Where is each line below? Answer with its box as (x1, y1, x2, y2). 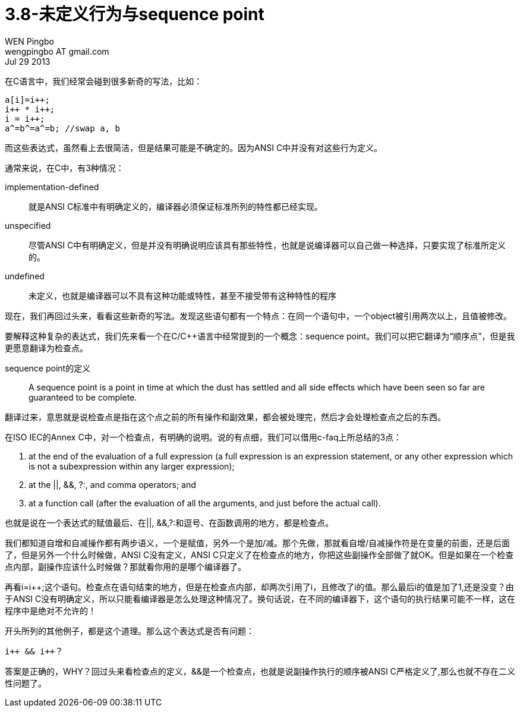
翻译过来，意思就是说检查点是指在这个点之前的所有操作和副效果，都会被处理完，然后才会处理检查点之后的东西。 (5, 411, 446, 422)
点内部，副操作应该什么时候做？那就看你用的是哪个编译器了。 (5, 561, 246, 572)
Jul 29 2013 (5, 56, 51, 67)
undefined (5, 270, 45, 281)
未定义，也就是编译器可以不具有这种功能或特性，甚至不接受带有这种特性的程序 (29, 290, 336, 301)
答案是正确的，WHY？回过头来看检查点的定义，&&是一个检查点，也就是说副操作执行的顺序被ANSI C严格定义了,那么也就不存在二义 (5, 666, 515, 676)
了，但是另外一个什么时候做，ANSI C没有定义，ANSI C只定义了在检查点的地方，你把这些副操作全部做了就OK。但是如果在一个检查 (5, 549, 514, 560)
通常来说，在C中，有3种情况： (5, 162, 124, 173)
